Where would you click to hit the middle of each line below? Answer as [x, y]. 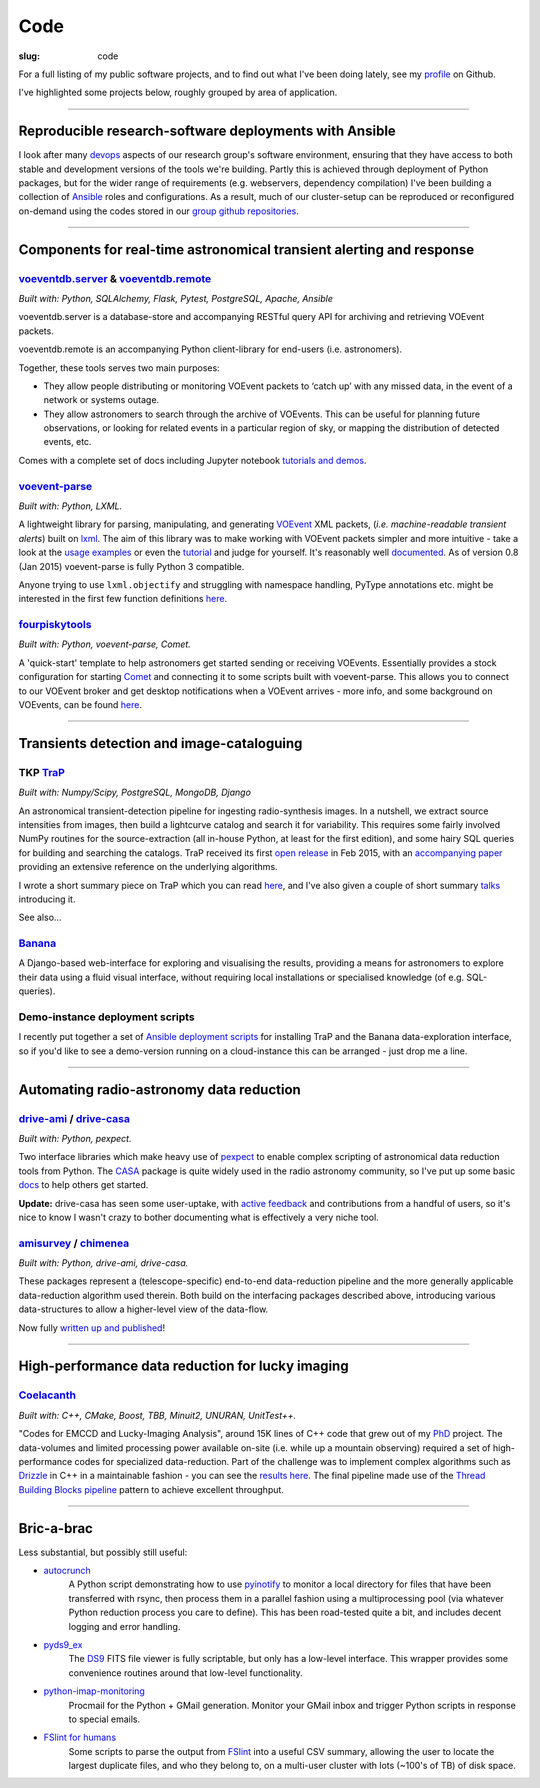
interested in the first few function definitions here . [123, 599]
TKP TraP [41, 772]
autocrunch [67, 1570]
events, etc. [67, 442]
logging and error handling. [124, 1626]
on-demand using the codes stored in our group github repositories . [159, 211]
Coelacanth [47, 1395]
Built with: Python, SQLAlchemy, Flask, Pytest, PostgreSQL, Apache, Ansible [176, 298]
